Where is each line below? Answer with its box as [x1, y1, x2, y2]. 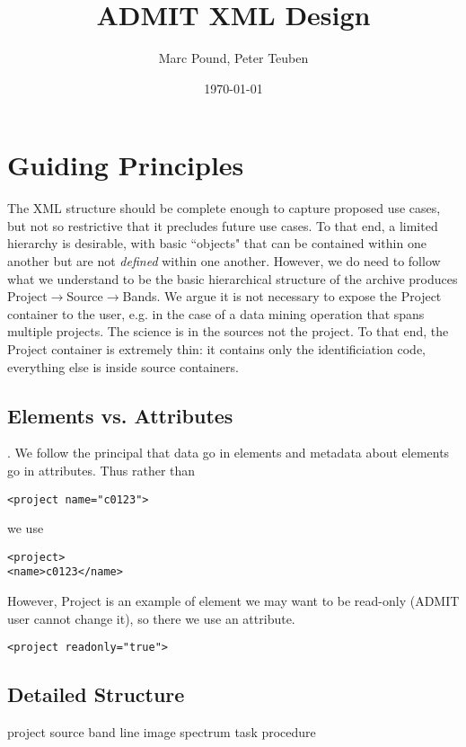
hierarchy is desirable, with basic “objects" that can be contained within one [7, 234, 426, 253]
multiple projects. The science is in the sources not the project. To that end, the [7, 322, 449, 341]
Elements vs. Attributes [7, 401, 233, 429]
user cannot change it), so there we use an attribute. [7, 609, 295, 627]
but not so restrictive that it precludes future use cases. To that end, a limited [7, 216, 438, 235]
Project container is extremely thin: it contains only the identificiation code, [7, 340, 426, 358]
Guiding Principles [7, 147, 244, 183]
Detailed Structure [7, 680, 185, 708]
